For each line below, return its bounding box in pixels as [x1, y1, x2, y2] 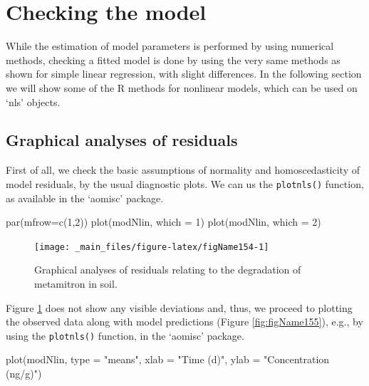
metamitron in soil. [34, 276, 118, 291]
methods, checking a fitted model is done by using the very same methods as [6, 52, 341, 67]
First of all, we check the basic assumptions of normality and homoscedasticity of [6, 162, 360, 177]
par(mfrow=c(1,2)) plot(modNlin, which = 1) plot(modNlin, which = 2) [6, 214, 321, 229]
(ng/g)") [6, 366, 42, 381]
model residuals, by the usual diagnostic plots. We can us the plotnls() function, [6, 176, 364, 191]
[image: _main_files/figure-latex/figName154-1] [34, 241, 269, 252]
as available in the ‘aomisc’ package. [6, 190, 164, 205]
